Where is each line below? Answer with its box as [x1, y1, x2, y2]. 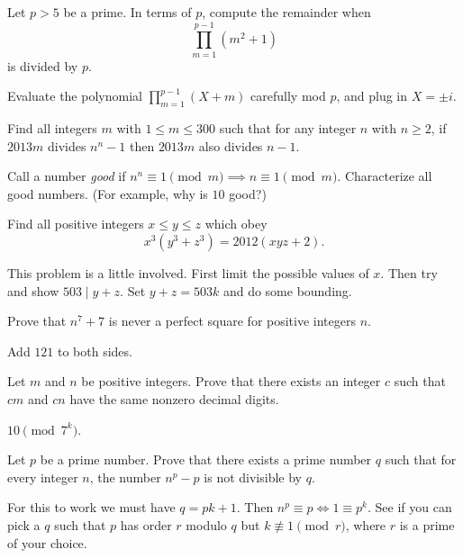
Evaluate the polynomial [7, 86, 142, 105]
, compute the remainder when [202, 3, 371, 21]
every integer [7, 467, 78, 486]
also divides [198, 136, 263, 155]
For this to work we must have [7, 498, 176, 517]
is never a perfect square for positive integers [108, 311, 356, 330]
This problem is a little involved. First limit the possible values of [7, 264, 369, 283]
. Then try [380, 264, 438, 283]
